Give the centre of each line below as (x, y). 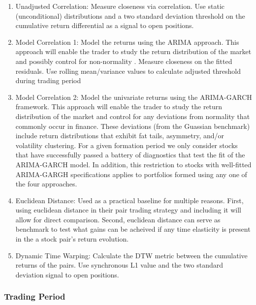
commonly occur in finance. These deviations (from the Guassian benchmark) (133, 126)
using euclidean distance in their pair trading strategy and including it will (128, 210)
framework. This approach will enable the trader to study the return (119, 107)
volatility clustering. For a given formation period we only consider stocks (127, 145)
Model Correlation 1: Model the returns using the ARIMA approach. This (127, 42)
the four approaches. (46, 184)
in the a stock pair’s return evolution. (72, 239)
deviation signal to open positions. (67, 274)
